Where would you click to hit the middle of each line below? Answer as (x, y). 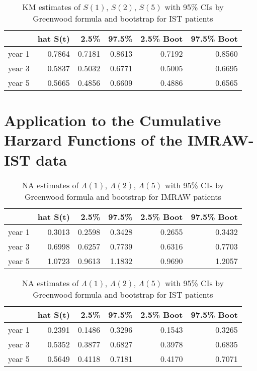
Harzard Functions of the (93, 140)
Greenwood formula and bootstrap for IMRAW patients (123, 196)
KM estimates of (51, 7)
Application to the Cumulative (113, 120)
